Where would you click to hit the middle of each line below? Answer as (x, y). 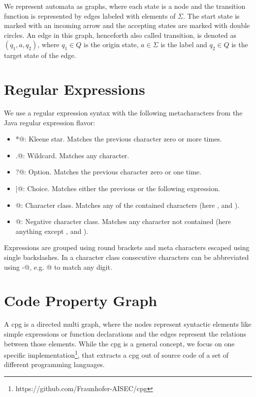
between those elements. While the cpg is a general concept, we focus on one (119, 343)
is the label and (184, 44)
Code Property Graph (81, 300)
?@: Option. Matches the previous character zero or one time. (108, 172)
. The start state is (211, 15)
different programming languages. (54, 364)
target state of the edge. (40, 55)
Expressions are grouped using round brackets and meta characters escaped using (127, 247)
